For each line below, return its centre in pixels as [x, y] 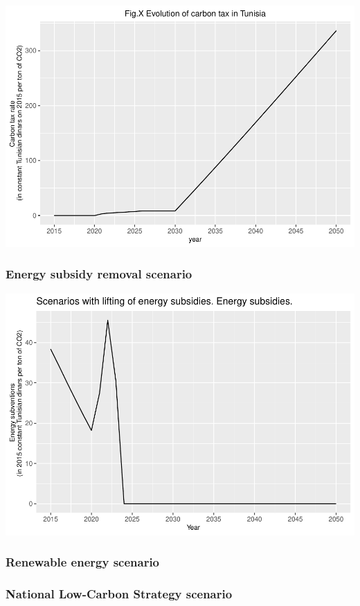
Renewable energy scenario [83, 562]
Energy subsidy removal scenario [99, 274]
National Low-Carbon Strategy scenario [119, 594]
